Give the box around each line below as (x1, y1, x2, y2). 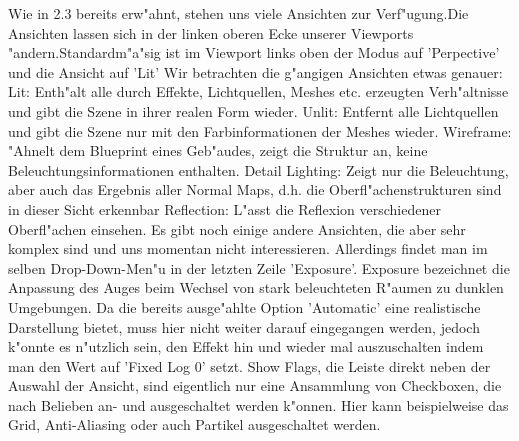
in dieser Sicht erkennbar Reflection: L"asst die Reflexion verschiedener (8, 198, 441, 219)
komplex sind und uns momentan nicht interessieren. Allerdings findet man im (8, 238, 488, 259)
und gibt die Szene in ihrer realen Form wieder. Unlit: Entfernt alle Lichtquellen (8, 100, 499, 121)
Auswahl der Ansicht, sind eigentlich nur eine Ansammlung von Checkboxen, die (8, 375, 502, 396)
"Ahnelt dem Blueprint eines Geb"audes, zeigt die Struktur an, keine (8, 140, 428, 161)
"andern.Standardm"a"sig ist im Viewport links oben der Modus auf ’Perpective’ (8, 42, 500, 63)
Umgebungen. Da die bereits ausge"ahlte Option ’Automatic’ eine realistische (8, 296, 481, 317)
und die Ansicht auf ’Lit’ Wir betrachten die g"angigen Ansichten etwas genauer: (8, 61, 503, 82)
